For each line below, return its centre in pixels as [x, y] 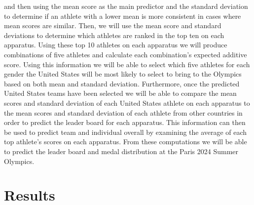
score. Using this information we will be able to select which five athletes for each [127, 64]
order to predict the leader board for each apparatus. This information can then [125, 122]
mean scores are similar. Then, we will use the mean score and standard [113, 25]
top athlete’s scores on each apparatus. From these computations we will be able [126, 142]
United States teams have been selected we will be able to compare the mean [120, 93]
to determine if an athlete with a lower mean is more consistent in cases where [123, 16]
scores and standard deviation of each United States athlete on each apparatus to [127, 102]
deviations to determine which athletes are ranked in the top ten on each [114, 35]
